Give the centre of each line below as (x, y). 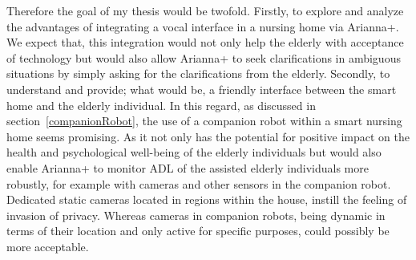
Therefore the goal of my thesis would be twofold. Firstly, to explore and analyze (205, 10)
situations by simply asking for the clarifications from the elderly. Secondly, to (198, 73)
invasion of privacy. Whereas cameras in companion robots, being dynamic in (196, 215)
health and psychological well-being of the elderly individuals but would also (194, 152)
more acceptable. (48, 246)
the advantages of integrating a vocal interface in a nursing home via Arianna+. (203, 26)
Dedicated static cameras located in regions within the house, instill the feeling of (207, 199)
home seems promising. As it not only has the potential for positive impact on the (208, 136)
